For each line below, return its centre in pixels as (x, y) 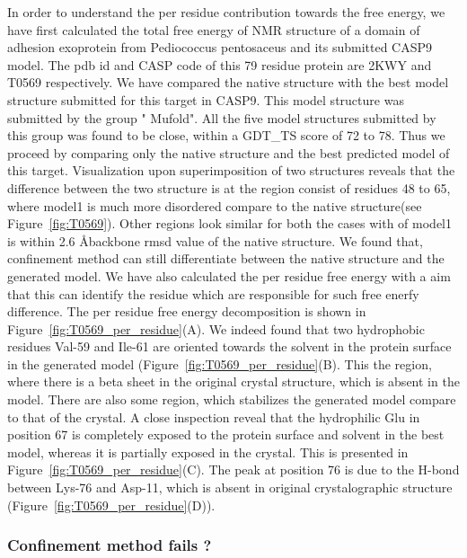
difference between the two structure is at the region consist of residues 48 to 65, (229, 187)
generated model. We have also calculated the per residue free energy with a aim (229, 275)
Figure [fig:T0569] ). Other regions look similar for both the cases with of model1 (230, 223)
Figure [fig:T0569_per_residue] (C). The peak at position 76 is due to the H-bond (233, 469)
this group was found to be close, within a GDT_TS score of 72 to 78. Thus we (226, 135)
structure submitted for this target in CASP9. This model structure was (206, 99)
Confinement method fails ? (110, 545)
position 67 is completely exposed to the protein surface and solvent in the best (226, 434)
